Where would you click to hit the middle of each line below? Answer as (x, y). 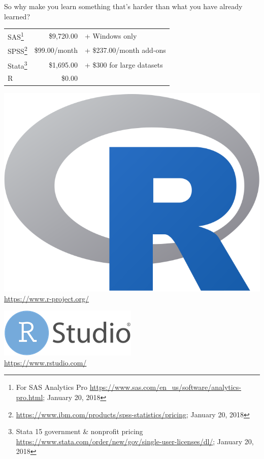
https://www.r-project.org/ (47, 298)
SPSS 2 (18, 50)
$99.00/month (56, 50)
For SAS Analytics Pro (52, 387)
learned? (17, 16)
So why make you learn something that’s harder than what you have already (123, 6)
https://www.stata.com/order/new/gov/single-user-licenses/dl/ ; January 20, (135, 441)
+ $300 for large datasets (124, 64)
